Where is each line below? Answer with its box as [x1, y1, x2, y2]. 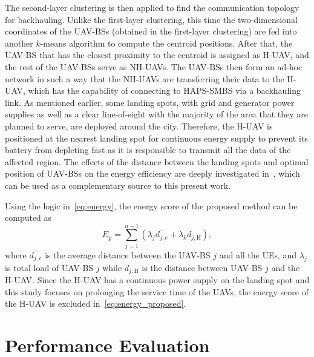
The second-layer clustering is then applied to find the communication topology [5, 1, 299, 13]
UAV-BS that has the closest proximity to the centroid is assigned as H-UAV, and [5, 48, 309, 61]
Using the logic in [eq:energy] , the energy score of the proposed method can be [5, 199, 298, 212]
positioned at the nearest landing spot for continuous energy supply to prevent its [5, 131, 308, 144]
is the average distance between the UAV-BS [45, 248, 211, 261]
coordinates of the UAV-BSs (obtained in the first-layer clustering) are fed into [5, 25, 297, 38]
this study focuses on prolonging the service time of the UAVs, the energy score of [5, 285, 309, 298]
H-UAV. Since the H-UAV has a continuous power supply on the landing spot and [5, 273, 310, 286]
